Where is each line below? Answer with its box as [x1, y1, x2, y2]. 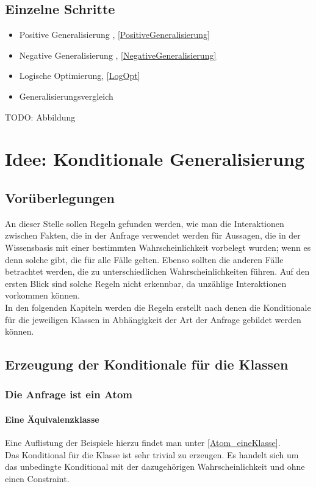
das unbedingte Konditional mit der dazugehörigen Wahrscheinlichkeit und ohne [5, 460, 305, 473]
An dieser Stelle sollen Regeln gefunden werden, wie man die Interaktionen [5, 217, 284, 229]
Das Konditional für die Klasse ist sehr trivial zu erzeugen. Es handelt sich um [5, 448, 299, 461]
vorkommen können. [5, 289, 80, 302]
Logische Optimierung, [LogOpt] [19, 69, 140, 82]
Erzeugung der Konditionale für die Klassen [5, 355, 289, 374]
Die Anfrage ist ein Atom [5, 387, 133, 402]
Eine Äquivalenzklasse [5, 412, 99, 425]
